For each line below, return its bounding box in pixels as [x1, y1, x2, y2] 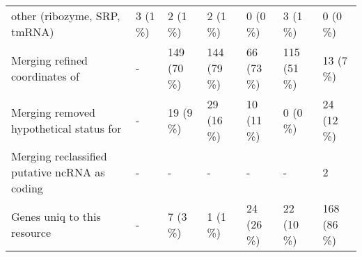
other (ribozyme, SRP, [11, 8, 120, 24]
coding [11, 180, 43, 196]
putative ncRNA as [11, 164, 105, 180]
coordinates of [11, 67, 79, 84]
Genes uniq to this [11, 208, 101, 224]
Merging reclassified [11, 148, 107, 164]
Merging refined [11, 51, 88, 68]
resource [11, 224, 52, 240]
